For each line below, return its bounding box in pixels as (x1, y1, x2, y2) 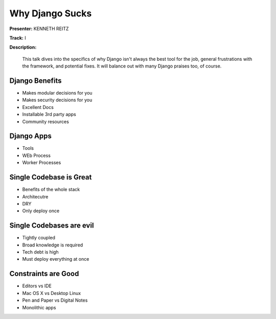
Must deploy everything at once (22, 256, 89, 262)
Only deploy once (22, 208, 60, 214)
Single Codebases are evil (9, 221, 94, 230)
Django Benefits (9, 76, 62, 85)
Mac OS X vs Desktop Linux (22, 290, 81, 296)
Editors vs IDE (22, 283, 52, 289)
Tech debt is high (22, 249, 59, 255)
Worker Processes (22, 159, 61, 166)
